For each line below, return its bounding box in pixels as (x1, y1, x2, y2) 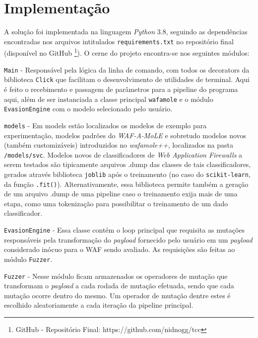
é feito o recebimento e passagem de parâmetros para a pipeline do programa (4, 84, 238, 94)
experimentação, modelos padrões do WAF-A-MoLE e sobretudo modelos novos (4, 130, 247, 140)
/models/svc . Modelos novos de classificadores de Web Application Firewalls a (4, 149, 243, 160)
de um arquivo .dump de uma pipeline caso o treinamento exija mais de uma (4, 188, 238, 199)
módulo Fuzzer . (4, 253, 53, 264)
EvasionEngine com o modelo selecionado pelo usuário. (4, 103, 173, 114)
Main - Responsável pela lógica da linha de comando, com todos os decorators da (4, 64, 250, 75)
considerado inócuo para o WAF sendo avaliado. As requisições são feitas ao (4, 244, 235, 254)
